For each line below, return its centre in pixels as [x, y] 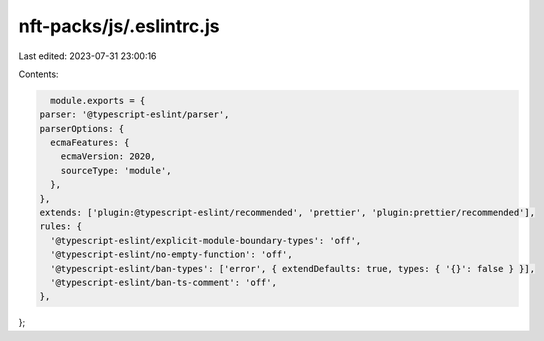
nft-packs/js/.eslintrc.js [119, 26]
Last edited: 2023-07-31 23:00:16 [87, 56]
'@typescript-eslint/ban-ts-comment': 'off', [163, 282]
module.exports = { [98, 100]
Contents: [38, 74]
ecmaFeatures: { [90, 143]
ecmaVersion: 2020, [108, 156]
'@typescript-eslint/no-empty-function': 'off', [172, 254]
